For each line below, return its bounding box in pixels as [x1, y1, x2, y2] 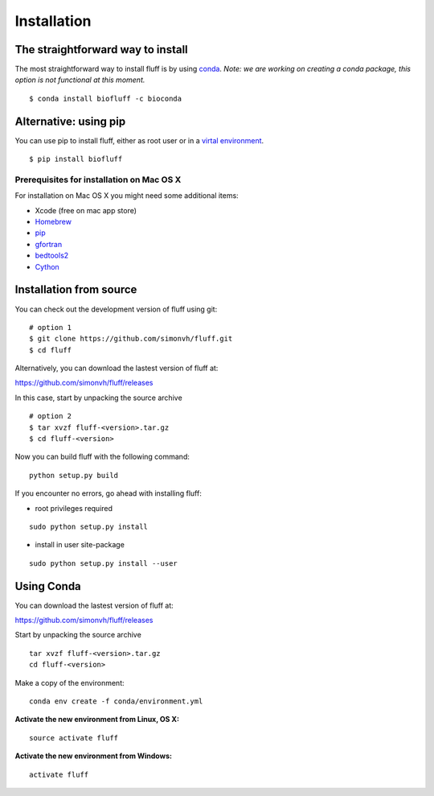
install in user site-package [35, 540, 125, 550]
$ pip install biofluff [29, 155, 123, 164]
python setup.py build [29, 471, 119, 480]
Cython [35, 262, 59, 271]
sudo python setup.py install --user [29, 559, 178, 567]
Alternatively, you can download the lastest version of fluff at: [14, 363, 219, 373]
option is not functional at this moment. [14, 75, 145, 85]
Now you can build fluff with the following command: [14, 452, 190, 462]
